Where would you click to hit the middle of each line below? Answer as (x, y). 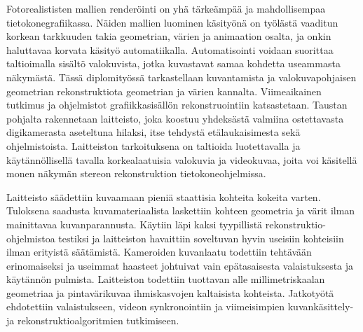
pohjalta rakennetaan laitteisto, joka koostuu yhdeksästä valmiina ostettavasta (175, 118)
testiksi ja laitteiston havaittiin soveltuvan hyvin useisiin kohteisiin (201, 238)
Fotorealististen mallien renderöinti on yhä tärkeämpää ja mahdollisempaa (166, 8)
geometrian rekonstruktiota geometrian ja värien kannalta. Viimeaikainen (164, 91)
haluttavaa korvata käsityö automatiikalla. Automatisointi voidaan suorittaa (170, 49)
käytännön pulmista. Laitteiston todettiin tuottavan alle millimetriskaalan (166, 279)
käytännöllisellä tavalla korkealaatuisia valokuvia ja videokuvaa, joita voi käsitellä (182, 159)
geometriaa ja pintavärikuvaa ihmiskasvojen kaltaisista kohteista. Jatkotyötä (170, 292)
